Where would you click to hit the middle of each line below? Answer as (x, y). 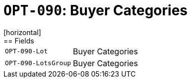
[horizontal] (22, 32)
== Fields (19, 41)
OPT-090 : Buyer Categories (95, 10)
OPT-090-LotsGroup (38, 63)
